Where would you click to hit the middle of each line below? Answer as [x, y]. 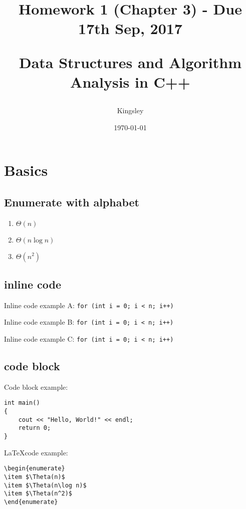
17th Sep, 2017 [130, 28]
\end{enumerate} [31, 502]
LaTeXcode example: [36, 452]
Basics [26, 170]
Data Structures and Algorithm [130, 62]
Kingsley [130, 110]
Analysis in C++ [130, 81]
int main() [22, 403]
